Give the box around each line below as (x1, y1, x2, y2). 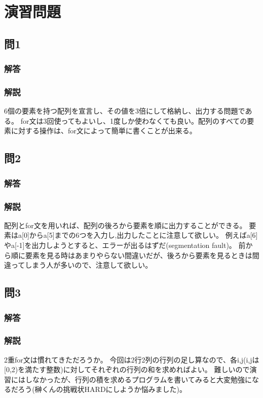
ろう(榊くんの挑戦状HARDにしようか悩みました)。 (18, 384, 187, 394)
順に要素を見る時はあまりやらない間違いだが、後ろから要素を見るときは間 (11, 249, 259, 260)
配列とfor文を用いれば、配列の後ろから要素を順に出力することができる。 (4, 220, 247, 230)
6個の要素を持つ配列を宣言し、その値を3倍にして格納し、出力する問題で (4, 105, 245, 116)
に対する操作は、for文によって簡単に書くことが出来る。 (11, 125, 197, 136)
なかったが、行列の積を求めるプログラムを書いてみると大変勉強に (32, 374, 252, 384)
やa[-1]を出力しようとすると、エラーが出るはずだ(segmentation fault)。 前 (4, 240, 246, 250)
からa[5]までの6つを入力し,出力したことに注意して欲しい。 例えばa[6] (29, 230, 258, 240)
